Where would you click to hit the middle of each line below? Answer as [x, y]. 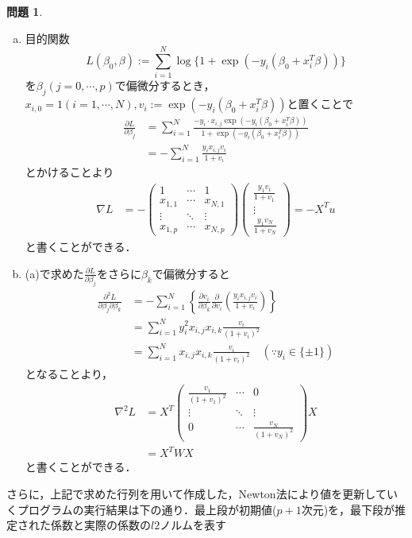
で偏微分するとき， [165, 85]
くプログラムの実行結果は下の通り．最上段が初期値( [142, 509]
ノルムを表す [193, 525]
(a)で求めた [54, 273]
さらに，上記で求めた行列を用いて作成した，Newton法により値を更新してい [202, 493]
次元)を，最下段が [348, 509]
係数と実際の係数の [100, 525]
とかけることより [69, 172]
